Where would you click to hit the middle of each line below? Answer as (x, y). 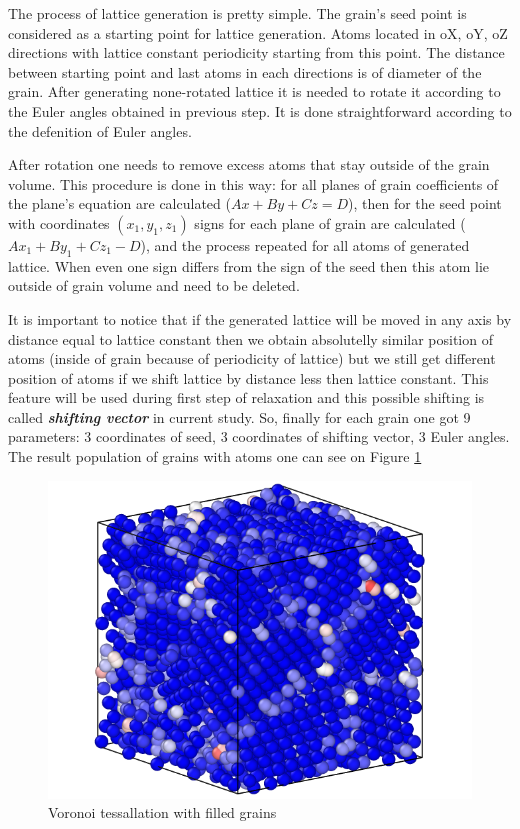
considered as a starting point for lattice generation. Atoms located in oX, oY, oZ (258, 32)
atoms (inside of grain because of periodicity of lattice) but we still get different (252, 358)
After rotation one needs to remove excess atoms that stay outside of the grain (249, 164)
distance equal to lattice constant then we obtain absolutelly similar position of (250, 338)
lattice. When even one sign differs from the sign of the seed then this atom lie (249, 265)
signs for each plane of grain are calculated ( (330, 222)
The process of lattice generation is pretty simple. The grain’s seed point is (237, 13)
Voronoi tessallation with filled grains (162, 812)
